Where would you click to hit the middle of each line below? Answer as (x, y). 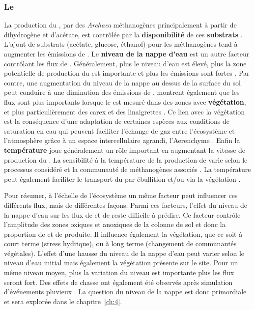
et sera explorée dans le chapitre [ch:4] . (63, 301)
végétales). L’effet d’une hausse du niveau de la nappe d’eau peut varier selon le (124, 253)
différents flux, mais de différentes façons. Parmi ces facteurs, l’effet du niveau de (126, 205)
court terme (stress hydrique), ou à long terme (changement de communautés (120, 243)
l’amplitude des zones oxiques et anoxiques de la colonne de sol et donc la (115, 224)
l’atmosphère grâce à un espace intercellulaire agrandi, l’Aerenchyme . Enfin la (122, 140)
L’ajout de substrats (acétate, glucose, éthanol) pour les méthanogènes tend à (121, 44)
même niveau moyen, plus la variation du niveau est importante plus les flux (119, 272)
